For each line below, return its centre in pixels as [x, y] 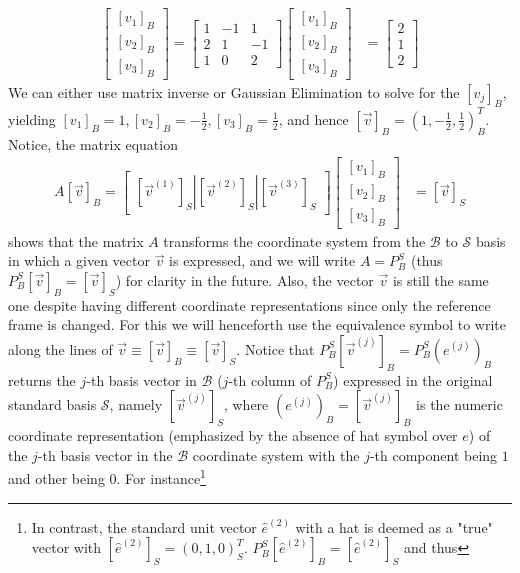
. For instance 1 [161, 476]
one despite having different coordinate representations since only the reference [249, 304]
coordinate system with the [276, 454]
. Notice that [275, 348]
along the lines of [60, 348]
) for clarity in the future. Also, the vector [244, 279]
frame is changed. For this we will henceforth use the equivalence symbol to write [257, 324]
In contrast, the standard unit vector [144, 526]
